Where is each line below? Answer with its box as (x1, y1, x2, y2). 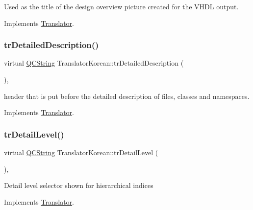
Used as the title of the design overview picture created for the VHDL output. (4, 1, 239, 11)
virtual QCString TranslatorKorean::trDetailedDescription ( (4, 58, 184, 68)
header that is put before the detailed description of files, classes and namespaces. (4, 91, 250, 101)
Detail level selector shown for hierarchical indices (4, 180, 153, 190)
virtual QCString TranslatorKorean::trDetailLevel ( (4, 147, 158, 157)
